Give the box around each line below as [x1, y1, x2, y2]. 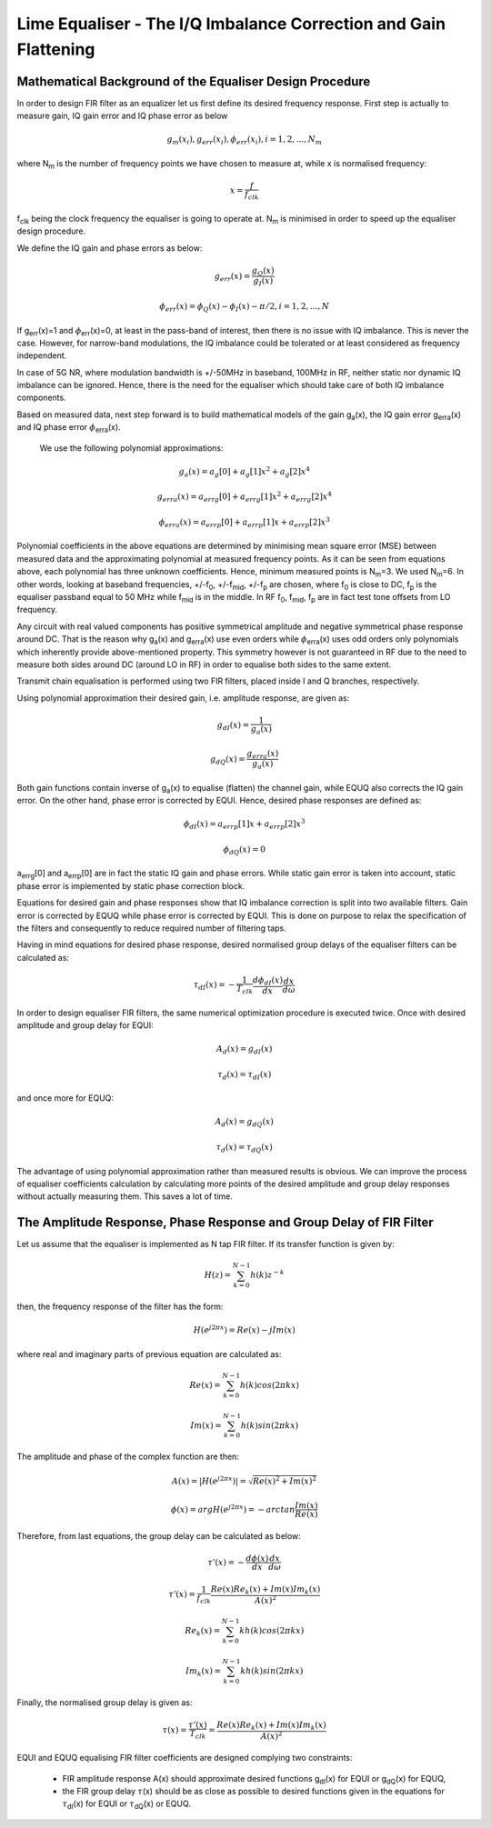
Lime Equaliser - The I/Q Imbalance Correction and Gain [16, 14, 446, 34]
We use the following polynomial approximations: [39, 442, 224, 454]
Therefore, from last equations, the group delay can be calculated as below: [16, 1531, 302, 1542]
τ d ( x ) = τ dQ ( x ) [215, 1142, 273, 1154]
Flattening [16, 39, 95, 59]
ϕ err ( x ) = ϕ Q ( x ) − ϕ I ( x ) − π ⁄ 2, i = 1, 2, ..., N [159, 301, 330, 314]
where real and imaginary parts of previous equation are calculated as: [16, 1348, 282, 1359]
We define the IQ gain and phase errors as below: [16, 242, 203, 254]
